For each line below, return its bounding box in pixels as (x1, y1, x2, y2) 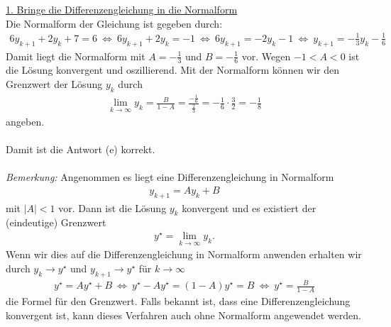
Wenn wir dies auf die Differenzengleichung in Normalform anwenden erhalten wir (6, 247, 362, 262)
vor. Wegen (241, 48, 291, 63)
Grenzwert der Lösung (6, 76, 103, 91)
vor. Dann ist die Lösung (58, 200, 167, 215)
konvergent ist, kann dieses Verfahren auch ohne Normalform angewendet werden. (6, 307, 361, 322)
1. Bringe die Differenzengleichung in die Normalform (6, 2, 238, 16)
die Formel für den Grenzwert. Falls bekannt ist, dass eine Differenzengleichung (6, 294, 351, 309)
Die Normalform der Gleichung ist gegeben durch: (6, 16, 223, 31)
